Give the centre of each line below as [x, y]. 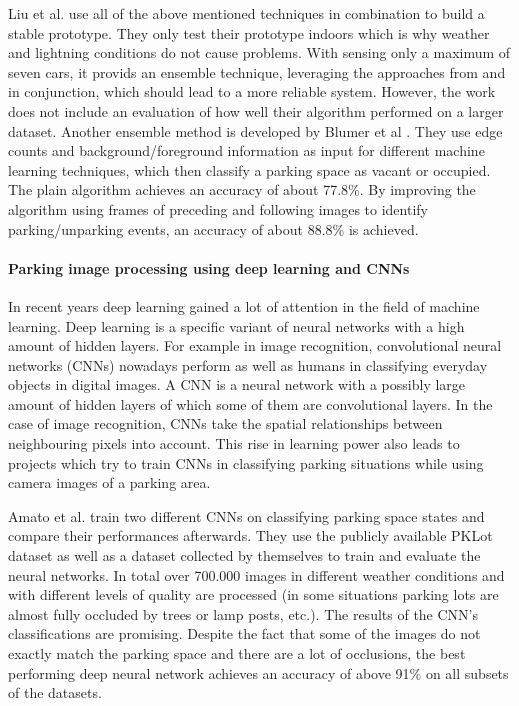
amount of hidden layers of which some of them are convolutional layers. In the [250, 403]
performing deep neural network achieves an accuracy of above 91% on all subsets [258, 672]
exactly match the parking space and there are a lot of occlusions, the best [237, 653]
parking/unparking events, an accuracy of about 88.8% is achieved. [213, 228]
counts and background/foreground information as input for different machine [246, 150]
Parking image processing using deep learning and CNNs [209, 267]
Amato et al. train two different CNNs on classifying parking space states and [246, 515]
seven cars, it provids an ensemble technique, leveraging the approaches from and [257, 71]
